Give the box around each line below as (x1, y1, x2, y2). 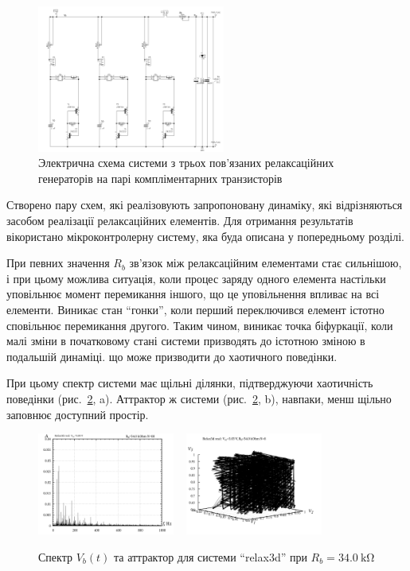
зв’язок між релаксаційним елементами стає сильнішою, (129, 254, 402, 271)
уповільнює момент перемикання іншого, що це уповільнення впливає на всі (6, 285, 380, 302)
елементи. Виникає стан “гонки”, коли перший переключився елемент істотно (6, 301, 385, 317)
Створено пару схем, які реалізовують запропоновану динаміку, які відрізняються (6, 196, 403, 213)
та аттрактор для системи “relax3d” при (113, 548, 307, 565)
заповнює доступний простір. (6, 406, 149, 422)
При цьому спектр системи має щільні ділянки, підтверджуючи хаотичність (6, 375, 373, 391)
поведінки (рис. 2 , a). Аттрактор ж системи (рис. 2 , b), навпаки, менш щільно (6, 390, 392, 406)
